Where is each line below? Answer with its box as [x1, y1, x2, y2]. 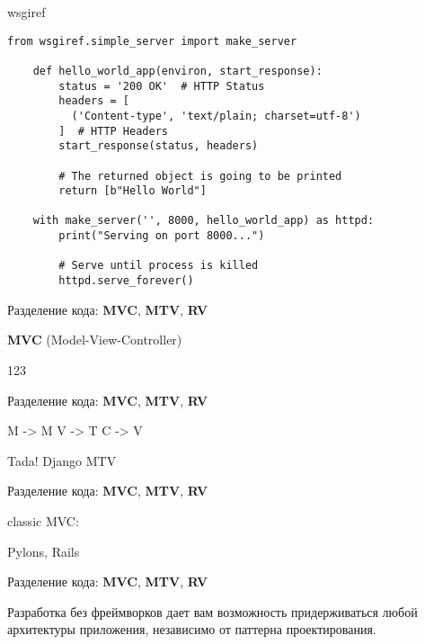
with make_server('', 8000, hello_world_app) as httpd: [32, 214, 375, 228]
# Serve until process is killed [58, 259, 259, 273]
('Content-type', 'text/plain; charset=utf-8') [71, 109, 361, 122]
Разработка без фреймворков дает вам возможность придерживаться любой [7, 602, 418, 621]
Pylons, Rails [7, 541, 80, 560]
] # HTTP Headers [58, 124, 168, 138]
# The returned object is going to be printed [58, 169, 342, 183]
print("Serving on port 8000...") [58, 229, 265, 243]
